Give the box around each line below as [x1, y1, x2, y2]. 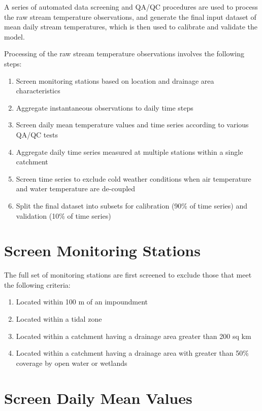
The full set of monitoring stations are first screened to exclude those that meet [4, 269, 252, 280]
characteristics [16, 85, 60, 96]
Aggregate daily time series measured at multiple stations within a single [16, 146, 243, 157]
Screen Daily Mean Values [4, 387, 192, 408]
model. [4, 31, 25, 42]
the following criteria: [4, 279, 71, 290]
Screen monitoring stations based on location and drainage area [16, 75, 214, 86]
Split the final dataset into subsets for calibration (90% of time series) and [16, 200, 247, 211]
